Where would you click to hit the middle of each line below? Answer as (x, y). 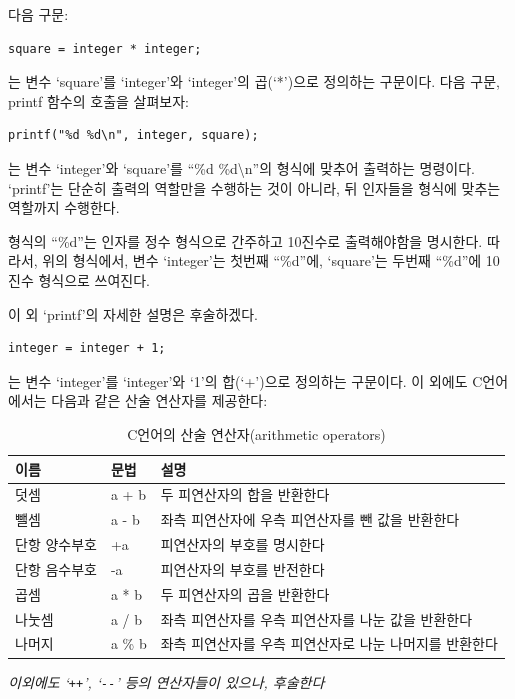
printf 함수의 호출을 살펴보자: (98, 100)
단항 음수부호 (56, 568)
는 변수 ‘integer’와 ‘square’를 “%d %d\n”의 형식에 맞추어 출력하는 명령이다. (241, 167)
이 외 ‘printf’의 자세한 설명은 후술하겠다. (133, 313)
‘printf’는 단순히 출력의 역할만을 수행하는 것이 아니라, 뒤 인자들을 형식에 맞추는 (254, 187)
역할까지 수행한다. (64, 207)
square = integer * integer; (105, 48)
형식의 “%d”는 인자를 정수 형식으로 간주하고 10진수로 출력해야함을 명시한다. (245, 240)
